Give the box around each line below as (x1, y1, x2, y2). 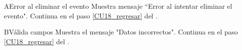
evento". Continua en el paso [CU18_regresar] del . (4, 10, 158, 20)
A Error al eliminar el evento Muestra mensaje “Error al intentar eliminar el (4, 1, 232, 11)
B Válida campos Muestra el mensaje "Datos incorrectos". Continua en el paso (4, 27, 238, 37)
